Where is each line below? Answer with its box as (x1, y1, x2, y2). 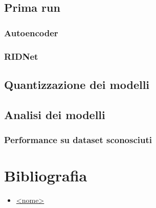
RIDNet (4, 50, 38, 62)
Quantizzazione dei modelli (4, 76, 150, 92)
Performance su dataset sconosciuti (4, 133, 152, 146)
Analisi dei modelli (4, 106, 105, 122)
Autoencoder (4, 26, 58, 39)
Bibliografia (4, 165, 87, 186)
